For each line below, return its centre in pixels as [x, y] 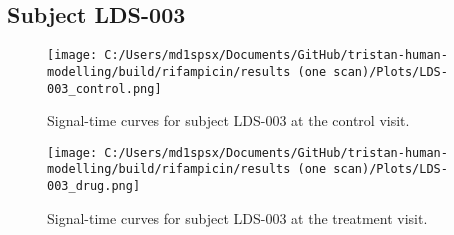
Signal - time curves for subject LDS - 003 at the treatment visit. [237, 217]
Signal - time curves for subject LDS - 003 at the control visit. [228, 120]
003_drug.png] [94, 186]
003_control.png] [104, 88]
